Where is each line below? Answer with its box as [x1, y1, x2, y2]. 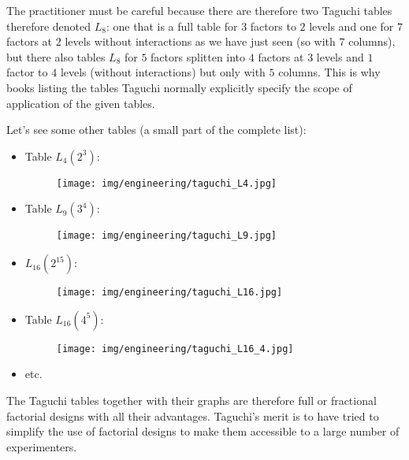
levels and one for [309, 17, 394, 34]
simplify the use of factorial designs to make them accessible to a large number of [6, 423, 400, 440]
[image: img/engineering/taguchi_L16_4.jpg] [56, 343, 294, 354]
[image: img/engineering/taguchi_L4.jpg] [56, 177, 277, 189]
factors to [250, 17, 296, 34]
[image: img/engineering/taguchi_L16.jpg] [56, 287, 283, 299]
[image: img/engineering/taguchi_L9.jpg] [56, 230, 277, 242]
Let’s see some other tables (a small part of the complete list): [6, 121, 307, 138]
